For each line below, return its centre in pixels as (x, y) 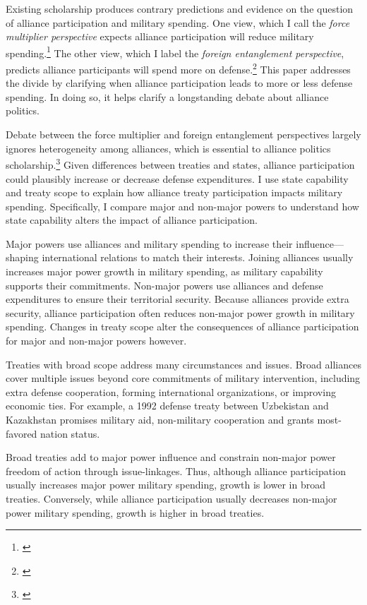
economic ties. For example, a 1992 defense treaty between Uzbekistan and (167, 406)
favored (22, 433)
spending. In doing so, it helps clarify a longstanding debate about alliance (167, 96)
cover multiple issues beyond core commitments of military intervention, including (183, 378)
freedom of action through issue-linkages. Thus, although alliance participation (176, 471)
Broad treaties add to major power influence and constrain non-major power (171, 457)
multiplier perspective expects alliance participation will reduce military (160, 36)
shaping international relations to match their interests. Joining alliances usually (180, 257)
